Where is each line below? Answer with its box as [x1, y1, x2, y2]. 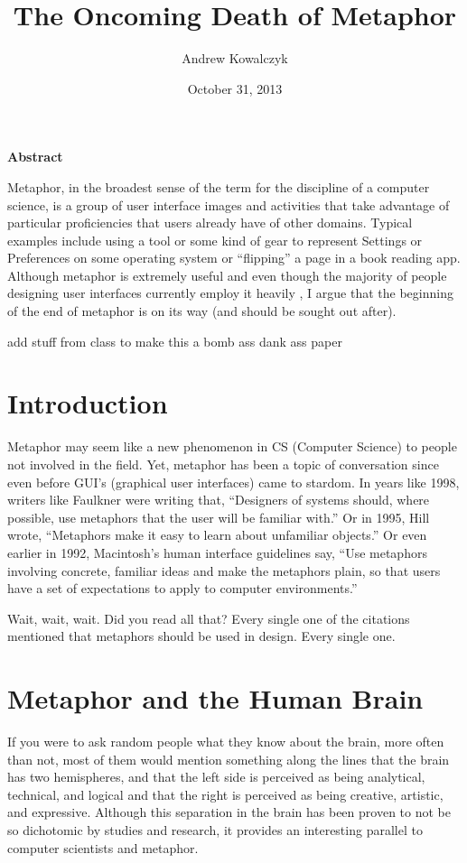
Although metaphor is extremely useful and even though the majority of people [7, 265, 447, 284]
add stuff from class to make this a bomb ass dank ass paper [7, 331, 342, 350]
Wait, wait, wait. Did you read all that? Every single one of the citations [7, 608, 410, 627]
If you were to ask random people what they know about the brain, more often [7, 732, 444, 751]
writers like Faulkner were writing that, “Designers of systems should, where [7, 490, 430, 509]
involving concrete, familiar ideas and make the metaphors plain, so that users [7, 561, 441, 580]
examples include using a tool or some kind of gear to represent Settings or [7, 230, 423, 249]
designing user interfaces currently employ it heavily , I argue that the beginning [7, 283, 453, 302]
